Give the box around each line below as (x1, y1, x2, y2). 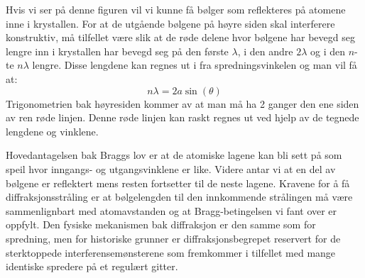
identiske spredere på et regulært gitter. (6, 259, 178, 274)
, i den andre (237, 43, 293, 58)
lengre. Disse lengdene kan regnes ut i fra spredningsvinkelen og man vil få (32, 57, 357, 72)
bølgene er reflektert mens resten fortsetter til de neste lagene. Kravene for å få (6, 175, 350, 190)
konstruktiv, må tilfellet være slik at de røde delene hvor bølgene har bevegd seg (6, 30, 355, 45)
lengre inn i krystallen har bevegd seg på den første (6, 43, 229, 58)
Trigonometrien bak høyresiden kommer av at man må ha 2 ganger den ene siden (6, 96, 359, 111)
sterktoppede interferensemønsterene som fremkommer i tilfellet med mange (6, 245, 336, 260)
